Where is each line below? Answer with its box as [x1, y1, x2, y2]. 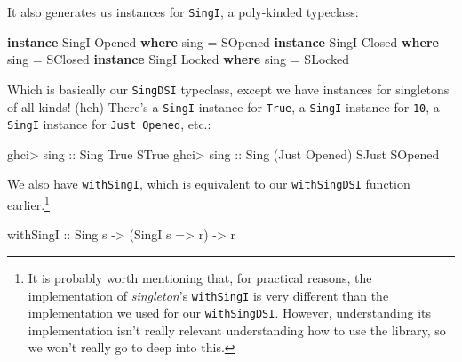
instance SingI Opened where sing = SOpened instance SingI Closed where [7, 32, 439, 51]
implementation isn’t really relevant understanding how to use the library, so [28, 320, 446, 339]
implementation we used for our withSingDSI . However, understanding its [28, 303, 432, 322]
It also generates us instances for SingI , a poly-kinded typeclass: [7, 3, 359, 20]
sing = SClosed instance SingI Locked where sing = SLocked [7, 50, 350, 68]
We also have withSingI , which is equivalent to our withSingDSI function [7, 174, 410, 193]
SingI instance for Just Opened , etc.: [7, 115, 211, 133]
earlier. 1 [7, 193, 50, 213]
